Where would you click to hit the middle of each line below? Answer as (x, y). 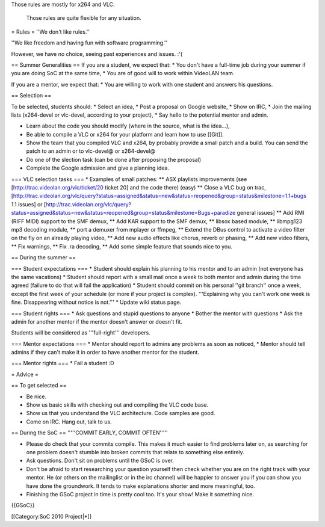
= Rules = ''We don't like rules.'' (51, 32)
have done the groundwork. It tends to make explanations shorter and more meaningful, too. (141, 486)
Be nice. (36, 396)
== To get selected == (39, 386)
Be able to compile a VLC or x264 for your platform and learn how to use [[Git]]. (125, 134)
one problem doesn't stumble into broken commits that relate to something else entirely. (135, 452)
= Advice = (25, 374)
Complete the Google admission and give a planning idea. (98, 168)
